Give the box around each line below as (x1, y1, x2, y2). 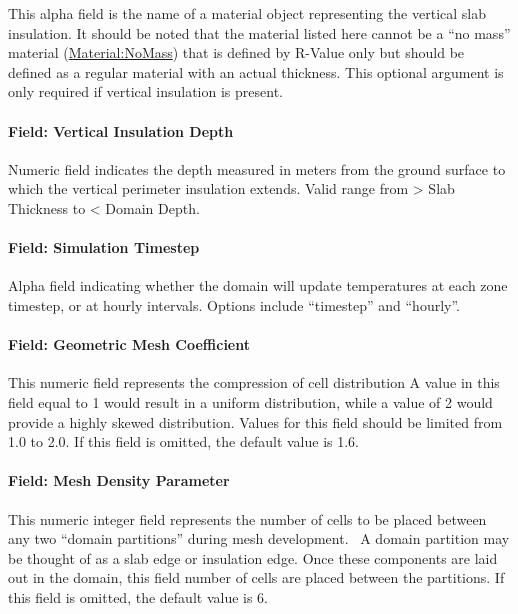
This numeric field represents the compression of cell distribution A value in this (8, 372, 500, 393)
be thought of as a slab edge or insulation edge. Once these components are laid (8, 547, 498, 568)
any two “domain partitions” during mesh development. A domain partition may (8, 528, 510, 549)
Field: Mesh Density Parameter (8, 470, 230, 491)
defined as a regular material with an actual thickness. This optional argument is (8, 61, 504, 82)
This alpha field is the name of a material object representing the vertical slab (8, 3, 487, 23)
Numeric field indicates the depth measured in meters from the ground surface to (8, 158, 506, 179)
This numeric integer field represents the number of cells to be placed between (8, 508, 487, 529)
